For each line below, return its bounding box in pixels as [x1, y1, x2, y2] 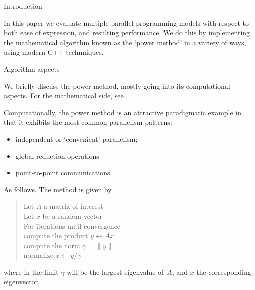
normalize [23, 250, 53, 260]
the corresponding [196, 266, 251, 277]
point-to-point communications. [15, 167, 112, 178]
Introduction [4, 1, 42, 11]
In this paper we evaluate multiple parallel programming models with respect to [4, 17, 249, 28]
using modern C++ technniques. [4, 47, 104, 57]
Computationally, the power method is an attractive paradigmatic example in [4, 107, 242, 117]
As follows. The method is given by [4, 184, 112, 194]
